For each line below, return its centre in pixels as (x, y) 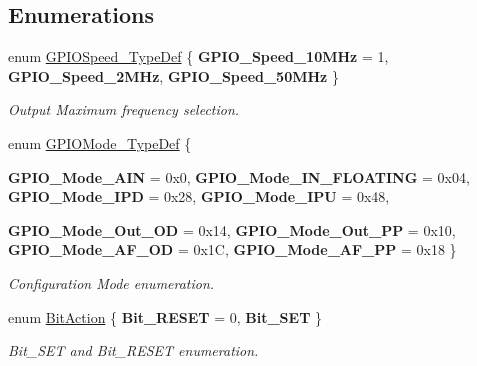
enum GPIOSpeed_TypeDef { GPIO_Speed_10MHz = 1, (198, 56)
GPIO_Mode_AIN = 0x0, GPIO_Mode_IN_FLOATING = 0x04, (239, 176)
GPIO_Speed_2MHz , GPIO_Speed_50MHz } (173, 75)
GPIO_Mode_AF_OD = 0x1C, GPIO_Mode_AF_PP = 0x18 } (232, 249)
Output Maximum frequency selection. (124, 109)
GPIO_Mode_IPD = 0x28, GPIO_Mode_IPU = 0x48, (199, 196)
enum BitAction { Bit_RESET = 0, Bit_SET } (165, 316)
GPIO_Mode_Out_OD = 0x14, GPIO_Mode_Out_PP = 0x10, (232, 229)
